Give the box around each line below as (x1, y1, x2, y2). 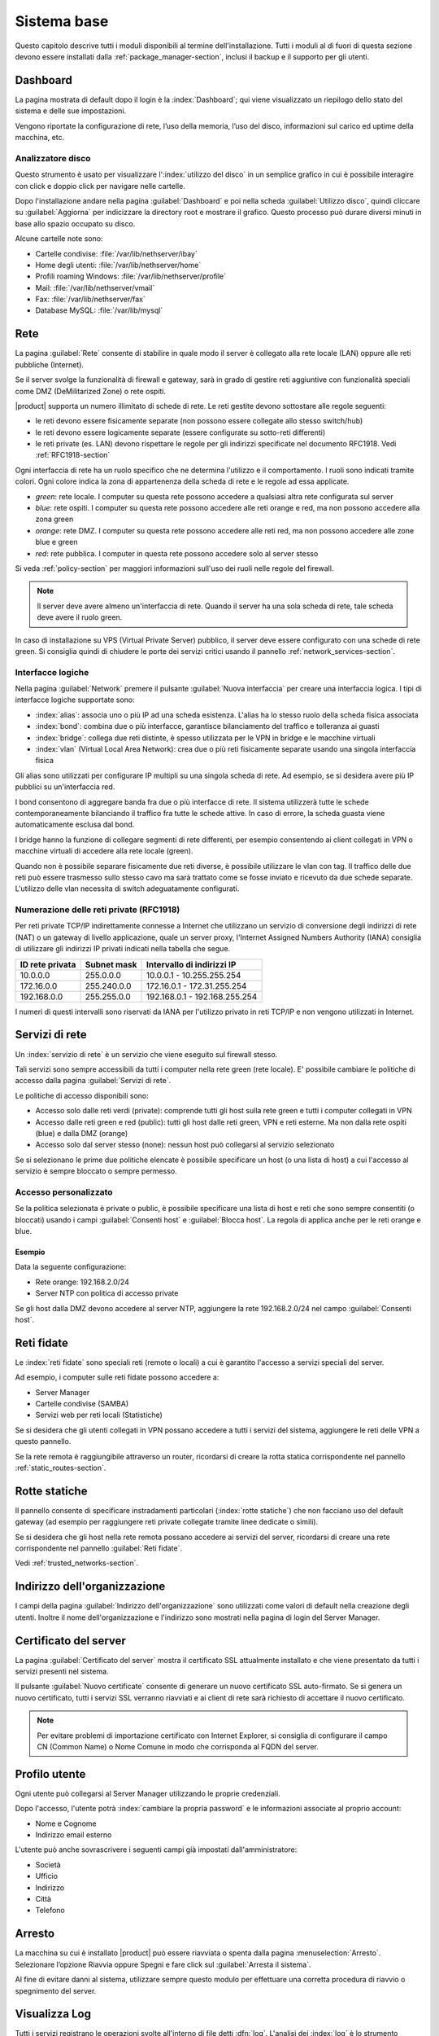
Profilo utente (15, 1767, 86, 1781)
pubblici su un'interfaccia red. (15, 782, 115, 792)
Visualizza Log (15, 2007, 92, 2021)
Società (35, 1859, 61, 1869)
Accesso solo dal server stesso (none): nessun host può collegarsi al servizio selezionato (35, 1140, 335, 1150)
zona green (35, 514, 74, 524)
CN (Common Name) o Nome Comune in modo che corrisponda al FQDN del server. (37, 1742, 319, 1751)
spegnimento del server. (15, 1986, 97, 1995)
